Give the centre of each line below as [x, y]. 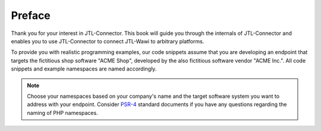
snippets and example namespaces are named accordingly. [84, 69]
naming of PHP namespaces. [62, 113]
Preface [31, 15]
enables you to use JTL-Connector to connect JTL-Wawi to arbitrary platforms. [108, 41]
